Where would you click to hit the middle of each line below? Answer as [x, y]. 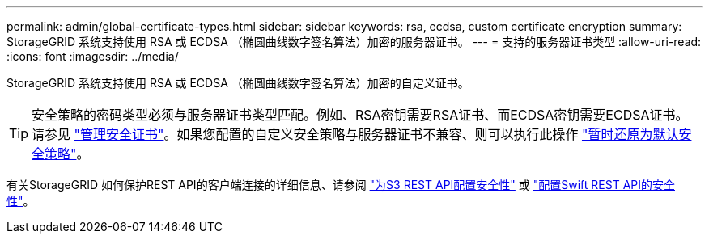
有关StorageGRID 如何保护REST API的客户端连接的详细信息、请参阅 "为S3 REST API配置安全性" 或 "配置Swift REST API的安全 [341, 185]
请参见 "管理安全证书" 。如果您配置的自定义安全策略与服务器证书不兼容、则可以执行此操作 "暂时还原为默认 [355, 134]
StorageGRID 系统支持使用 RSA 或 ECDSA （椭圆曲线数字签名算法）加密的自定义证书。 [238, 83]
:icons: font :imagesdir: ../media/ [93, 56]
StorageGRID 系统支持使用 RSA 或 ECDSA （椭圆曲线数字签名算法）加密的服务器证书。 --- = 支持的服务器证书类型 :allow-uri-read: [354, 42]
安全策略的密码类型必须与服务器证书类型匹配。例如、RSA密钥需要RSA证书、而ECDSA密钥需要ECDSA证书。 [360, 115]
